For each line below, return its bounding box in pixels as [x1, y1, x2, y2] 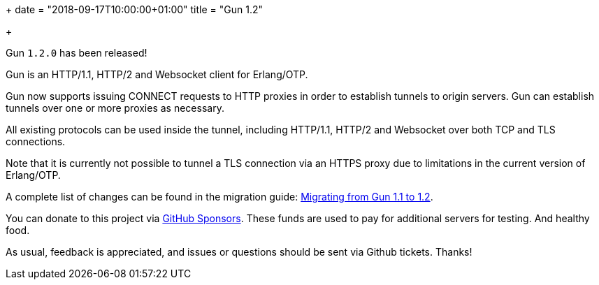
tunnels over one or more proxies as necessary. [6, 102, 224, 114]
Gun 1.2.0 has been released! [6, 47, 147, 59]
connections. [6, 136, 66, 147]
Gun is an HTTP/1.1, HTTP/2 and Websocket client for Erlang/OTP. [6, 68, 308, 80]
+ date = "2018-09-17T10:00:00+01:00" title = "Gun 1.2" [6, 3, 264, 15]
